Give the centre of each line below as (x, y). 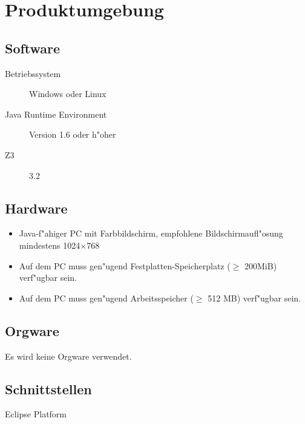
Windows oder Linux (68, 94)
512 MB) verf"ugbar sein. (254, 298)
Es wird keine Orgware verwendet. (68, 356)
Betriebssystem (33, 73)
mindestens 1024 (50, 245)
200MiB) (261, 265)
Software (33, 48)
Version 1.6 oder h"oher (73, 134)
